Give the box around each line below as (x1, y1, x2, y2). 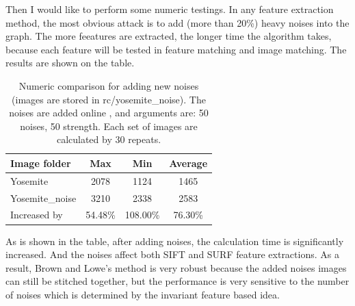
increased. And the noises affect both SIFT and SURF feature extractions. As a (5, 247, 339, 262)
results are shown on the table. (5, 55, 135, 70)
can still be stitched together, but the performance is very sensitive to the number (5, 274, 350, 288)
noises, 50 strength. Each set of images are (20, 118, 198, 133)
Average (169, 155, 208, 170)
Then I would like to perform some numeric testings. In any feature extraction (5, 2, 334, 16)
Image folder (10, 155, 71, 170)
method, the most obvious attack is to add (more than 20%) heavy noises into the (5, 15, 350, 29)
